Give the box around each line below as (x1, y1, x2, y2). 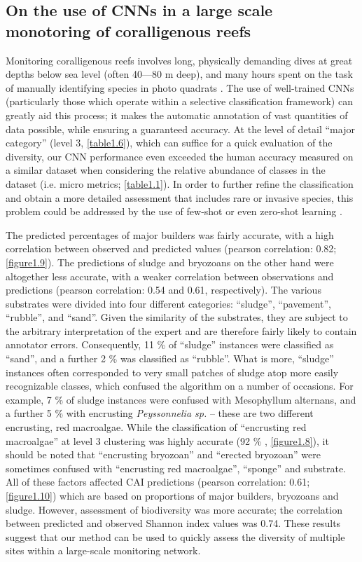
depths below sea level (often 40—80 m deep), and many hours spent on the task (6, 67, 353, 81)
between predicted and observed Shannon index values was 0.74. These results (6, 516, 341, 530)
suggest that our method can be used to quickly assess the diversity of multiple (6, 529, 345, 544)
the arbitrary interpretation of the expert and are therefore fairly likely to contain (6, 323, 357, 338)
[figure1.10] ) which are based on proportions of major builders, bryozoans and (6, 488, 339, 502)
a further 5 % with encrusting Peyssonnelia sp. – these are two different (6, 406, 314, 420)
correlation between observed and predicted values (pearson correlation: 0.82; (6, 241, 337, 256)
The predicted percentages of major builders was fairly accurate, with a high (6, 227, 334, 242)
